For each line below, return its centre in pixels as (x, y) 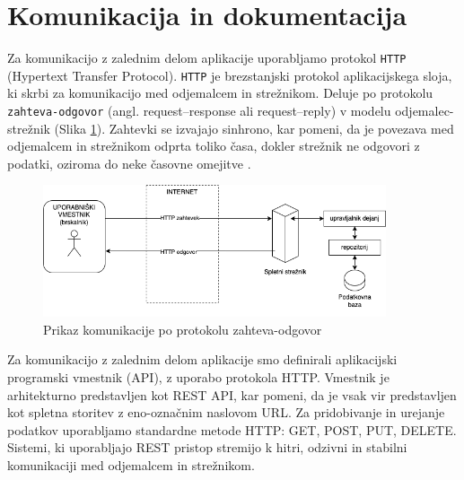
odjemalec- (425, 111)
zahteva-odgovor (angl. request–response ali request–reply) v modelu (199, 111)
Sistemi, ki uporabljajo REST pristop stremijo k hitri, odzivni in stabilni (207, 447)
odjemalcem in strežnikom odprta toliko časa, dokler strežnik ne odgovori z (214, 146)
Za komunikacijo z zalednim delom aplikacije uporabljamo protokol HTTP (207, 58)
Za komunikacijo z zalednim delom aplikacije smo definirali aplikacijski (202, 359)
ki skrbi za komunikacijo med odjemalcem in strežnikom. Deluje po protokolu (220, 93)
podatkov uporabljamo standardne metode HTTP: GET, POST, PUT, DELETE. (232, 429)
